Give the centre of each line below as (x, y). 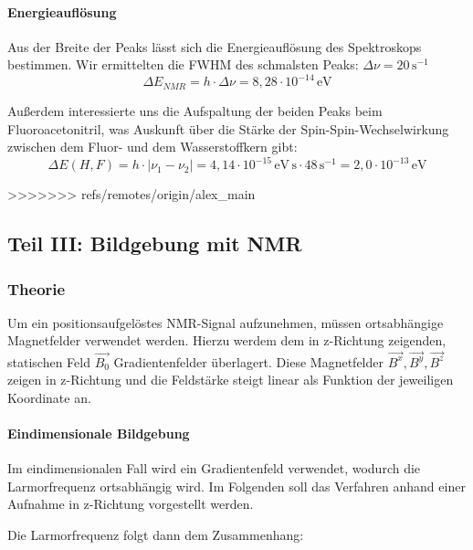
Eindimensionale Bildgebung (99, 434)
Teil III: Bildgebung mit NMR (155, 243)
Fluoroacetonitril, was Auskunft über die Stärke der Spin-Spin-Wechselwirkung (228, 128)
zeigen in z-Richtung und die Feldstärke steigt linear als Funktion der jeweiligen (231, 380)
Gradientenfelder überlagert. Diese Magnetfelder (248, 361)
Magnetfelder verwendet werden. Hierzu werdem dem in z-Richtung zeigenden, (227, 340)
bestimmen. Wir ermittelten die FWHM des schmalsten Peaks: (183, 64)
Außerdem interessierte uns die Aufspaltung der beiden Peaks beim (195, 110)
